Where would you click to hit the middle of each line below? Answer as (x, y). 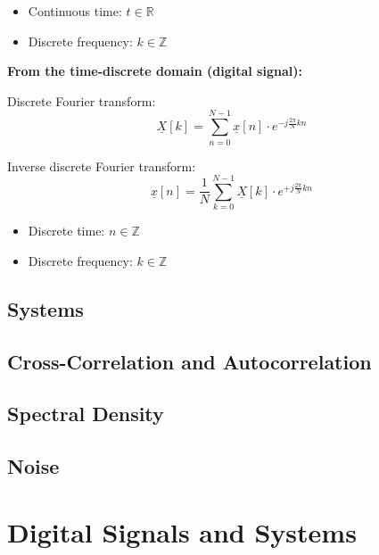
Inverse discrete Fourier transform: (102, 166)
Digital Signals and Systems (182, 531)
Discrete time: (66, 231)
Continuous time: (75, 11)
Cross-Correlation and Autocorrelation (189, 361)
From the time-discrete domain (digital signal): (155, 71)
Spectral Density (86, 414)
